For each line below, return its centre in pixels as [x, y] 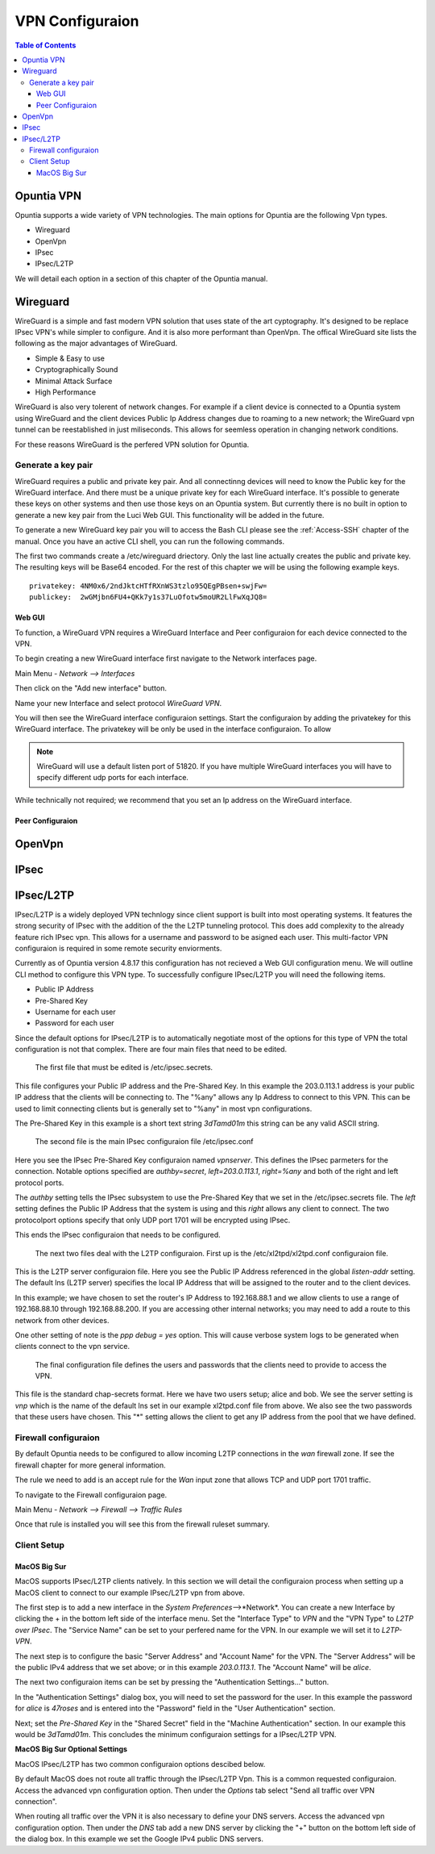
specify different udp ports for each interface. [113, 778]
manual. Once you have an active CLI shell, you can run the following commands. [150, 541]
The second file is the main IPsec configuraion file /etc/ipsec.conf [144, 1142]
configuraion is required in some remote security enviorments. [118, 948]
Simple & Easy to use [70, 358]
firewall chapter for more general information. [91, 1465]
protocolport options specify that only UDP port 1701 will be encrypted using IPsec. [153, 1220]
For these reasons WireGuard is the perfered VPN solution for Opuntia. [132, 445]
